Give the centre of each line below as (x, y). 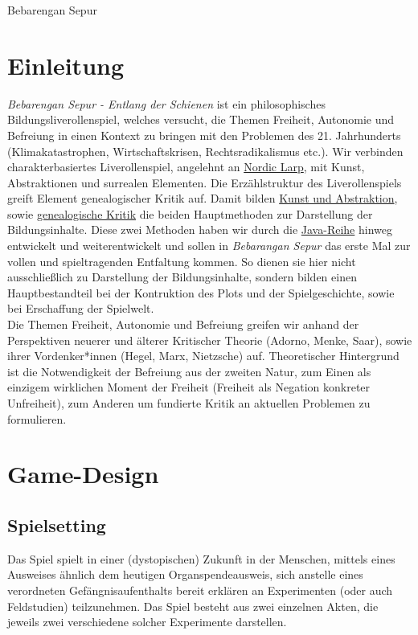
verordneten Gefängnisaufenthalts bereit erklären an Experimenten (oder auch (200, 590)
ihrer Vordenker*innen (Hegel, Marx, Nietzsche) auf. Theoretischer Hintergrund (203, 356)
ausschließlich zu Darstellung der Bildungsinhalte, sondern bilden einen (182, 277)
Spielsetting (57, 524)
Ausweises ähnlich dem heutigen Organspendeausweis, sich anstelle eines (185, 574)
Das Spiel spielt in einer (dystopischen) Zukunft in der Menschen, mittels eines (201, 558)
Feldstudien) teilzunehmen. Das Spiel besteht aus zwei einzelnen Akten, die (193, 606)
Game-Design (83, 474)
